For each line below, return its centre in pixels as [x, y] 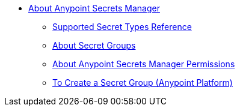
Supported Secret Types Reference [122, 27]
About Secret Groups [94, 45]
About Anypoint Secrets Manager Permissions [144, 64]
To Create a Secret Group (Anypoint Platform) [143, 82]
